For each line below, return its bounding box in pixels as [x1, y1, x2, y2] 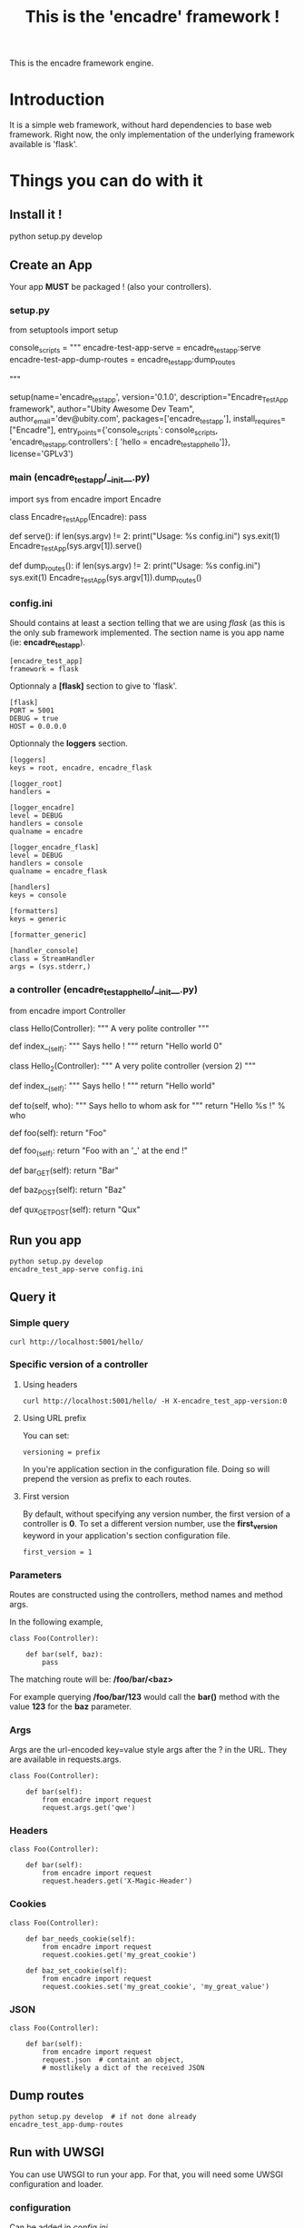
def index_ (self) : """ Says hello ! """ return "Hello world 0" [9, 1040, 223, 1054]
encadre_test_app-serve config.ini [9, 1265, 144, 1274]
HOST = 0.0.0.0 [9, 721, 67, 731]
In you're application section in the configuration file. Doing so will [22, 1463, 270, 1474]
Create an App [9, 257, 93, 273]
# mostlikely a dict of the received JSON [42, 2064, 205, 2073]
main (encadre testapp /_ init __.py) [9, 471, 151, 485]
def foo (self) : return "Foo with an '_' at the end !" [9, 1145, 188, 1158]
